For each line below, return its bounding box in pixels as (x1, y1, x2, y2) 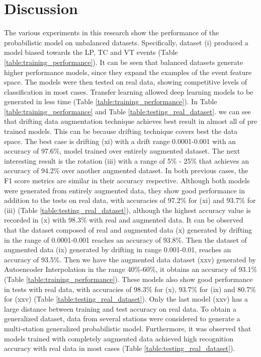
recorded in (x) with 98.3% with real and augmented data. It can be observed (4, 215, 243, 225)
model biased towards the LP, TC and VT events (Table (4, 47, 178, 57)
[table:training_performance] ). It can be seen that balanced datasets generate (4, 56, 243, 67)
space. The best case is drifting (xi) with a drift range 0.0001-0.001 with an (4, 135, 236, 146)
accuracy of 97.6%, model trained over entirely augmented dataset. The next (4, 146, 240, 156)
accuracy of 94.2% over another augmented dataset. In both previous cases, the (4, 165, 248, 176)
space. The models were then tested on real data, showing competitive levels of (4, 77, 247, 87)
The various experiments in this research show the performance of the (4, 27, 219, 38)
